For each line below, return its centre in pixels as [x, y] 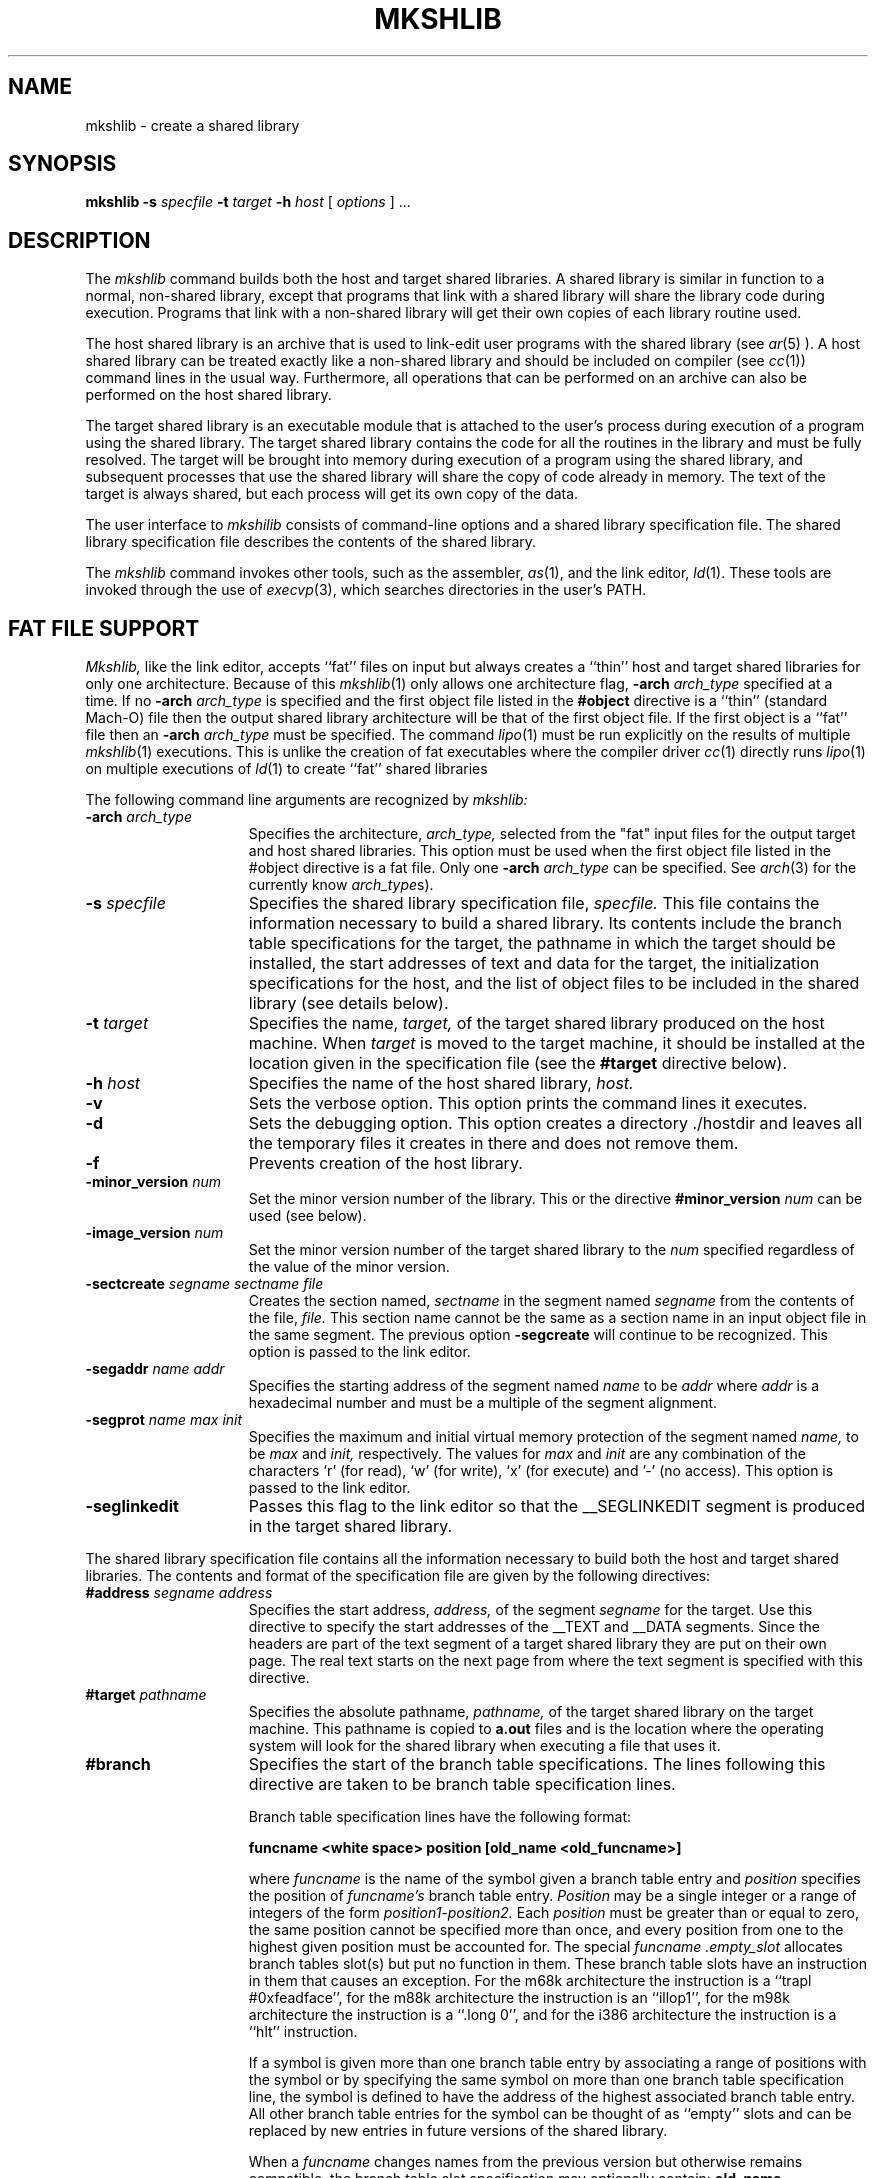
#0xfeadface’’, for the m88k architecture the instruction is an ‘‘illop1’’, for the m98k [519, 1998]
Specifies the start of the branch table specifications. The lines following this [537, 1764]
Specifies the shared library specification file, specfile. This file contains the [534, 903]
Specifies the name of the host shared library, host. [441, 1083]
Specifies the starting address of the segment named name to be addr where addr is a [534, 1386]
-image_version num [154, 1233]
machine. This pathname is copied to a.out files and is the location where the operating [536, 1729]
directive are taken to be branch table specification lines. [462, 1784]
